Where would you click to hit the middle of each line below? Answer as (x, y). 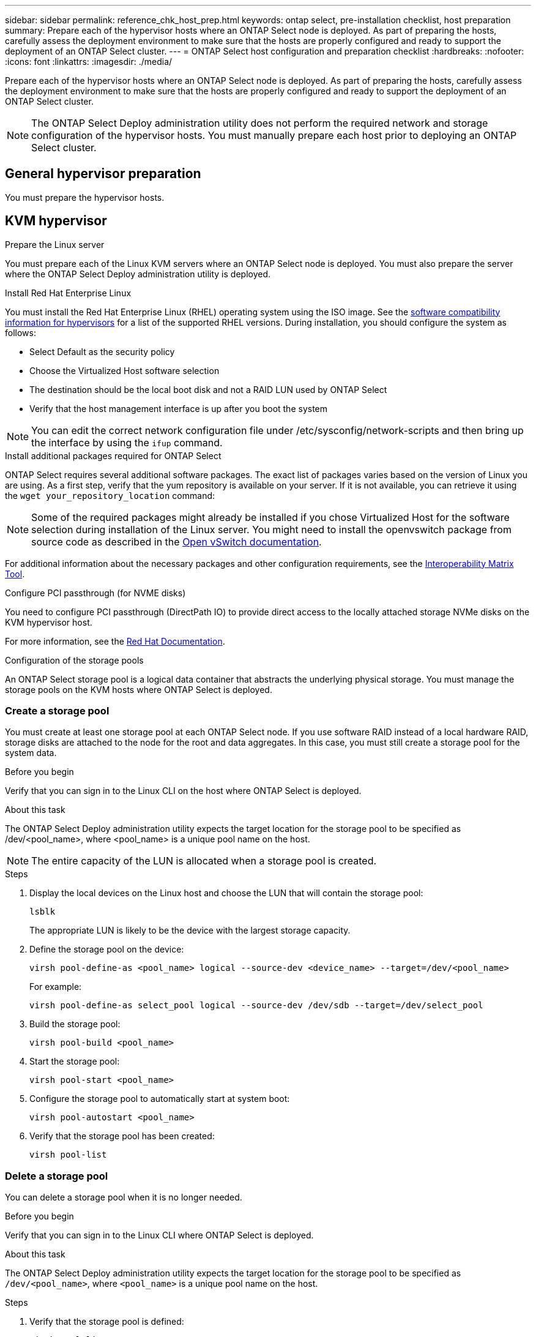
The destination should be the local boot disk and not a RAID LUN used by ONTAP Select (208, 389)
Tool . (15, 574)
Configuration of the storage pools (74, 660)
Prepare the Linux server (55, 244)
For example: (56, 987)
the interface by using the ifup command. (127, 442)
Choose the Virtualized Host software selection (125, 370)
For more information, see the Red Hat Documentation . (115, 641)
